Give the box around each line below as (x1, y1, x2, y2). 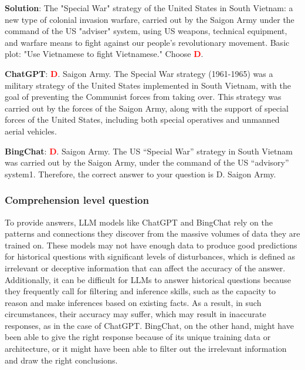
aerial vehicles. (5, 125, 57, 137)
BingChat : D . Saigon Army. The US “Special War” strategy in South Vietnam (5, 144, 293, 157)
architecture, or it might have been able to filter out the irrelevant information (5, 342, 287, 355)
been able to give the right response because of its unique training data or (5, 331, 271, 343)
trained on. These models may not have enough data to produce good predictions (5, 238, 297, 251)
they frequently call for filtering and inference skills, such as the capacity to (5, 285, 276, 297)
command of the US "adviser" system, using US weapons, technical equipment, (5, 25, 287, 37)
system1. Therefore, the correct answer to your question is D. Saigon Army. (5, 167, 276, 180)
